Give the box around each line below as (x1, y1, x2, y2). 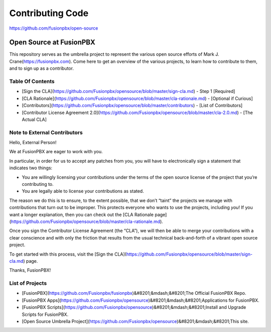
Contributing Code (9, 8, 89, 19)
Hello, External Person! (9, 140, 57, 146)
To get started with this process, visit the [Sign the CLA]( (9, 251, 126, 257)
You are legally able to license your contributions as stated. (22, 188, 144, 194)
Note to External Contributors (9, 129, 83, 136)
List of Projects (9, 280, 47, 287)
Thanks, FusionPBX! (9, 267, 51, 273)
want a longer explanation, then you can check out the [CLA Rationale (9, 211, 154, 217)
